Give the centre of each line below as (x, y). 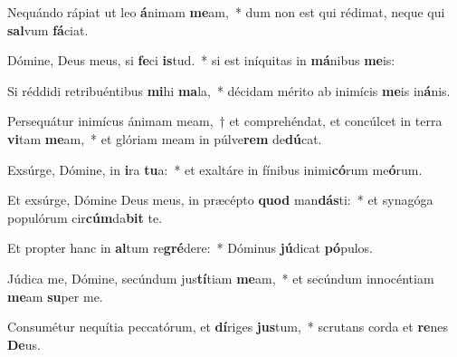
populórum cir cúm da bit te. (85, 217)
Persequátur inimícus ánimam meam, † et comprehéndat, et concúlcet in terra (225, 121)
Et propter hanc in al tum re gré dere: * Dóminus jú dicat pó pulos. (190, 248)
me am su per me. (55, 296)
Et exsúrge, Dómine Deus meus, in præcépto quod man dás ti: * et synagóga (220, 200)
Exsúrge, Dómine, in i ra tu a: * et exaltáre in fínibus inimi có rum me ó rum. (215, 169)
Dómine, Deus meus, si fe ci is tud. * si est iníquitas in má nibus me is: (201, 60)
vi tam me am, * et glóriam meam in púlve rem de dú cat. (165, 138)
